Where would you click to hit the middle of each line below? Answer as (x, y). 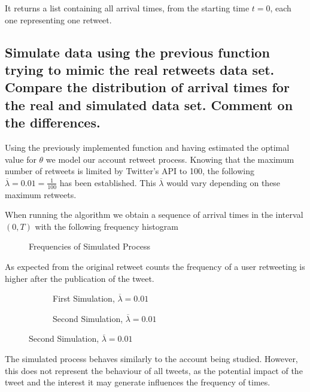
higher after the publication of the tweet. (80, 278)
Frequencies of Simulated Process (89, 246)
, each (281, 8)
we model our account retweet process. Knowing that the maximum (170, 159)
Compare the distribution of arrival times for (147, 87)
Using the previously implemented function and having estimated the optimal (147, 147)
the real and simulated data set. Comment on (149, 104)
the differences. (53, 122)
